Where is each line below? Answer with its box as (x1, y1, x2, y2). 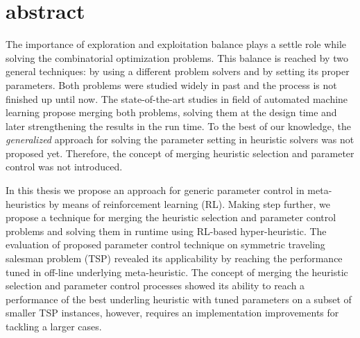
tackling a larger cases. (6, 319, 102, 333)
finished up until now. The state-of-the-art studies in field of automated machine (6, 91, 348, 106)
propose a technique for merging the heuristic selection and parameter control (6, 210, 336, 225)
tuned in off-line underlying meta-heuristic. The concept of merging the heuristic (6, 264, 348, 279)
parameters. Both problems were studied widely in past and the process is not (6, 77, 337, 92)
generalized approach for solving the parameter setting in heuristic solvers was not (6, 132, 354, 147)
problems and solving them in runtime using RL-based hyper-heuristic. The (6, 223, 327, 238)
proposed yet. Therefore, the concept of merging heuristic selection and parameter (6, 145, 354, 160)
